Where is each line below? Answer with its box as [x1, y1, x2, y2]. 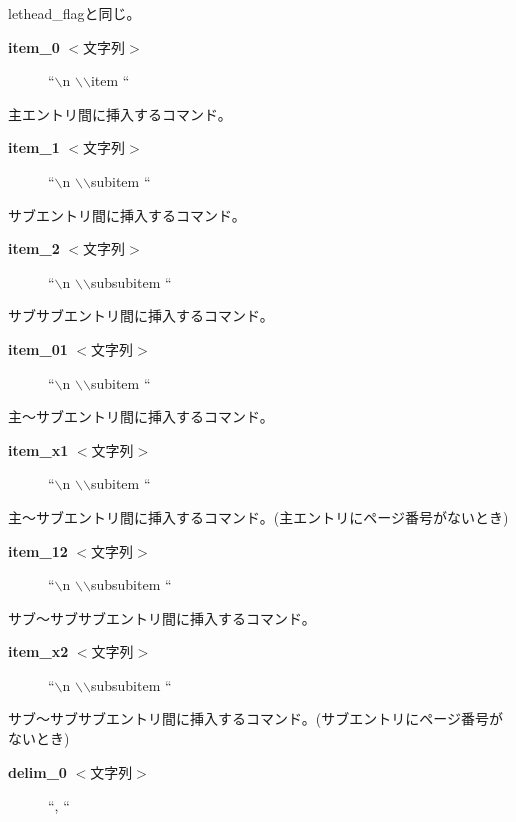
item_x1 [8, 439, 69, 460]
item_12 [8, 540, 68, 561]
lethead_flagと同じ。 [8, 3, 141, 23]
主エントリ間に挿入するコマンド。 [8, 103, 232, 124]
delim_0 [8, 761, 67, 782]
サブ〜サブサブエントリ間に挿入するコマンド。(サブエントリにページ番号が [8, 708, 503, 729]
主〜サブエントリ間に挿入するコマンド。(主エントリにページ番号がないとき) [8, 506, 509, 527]
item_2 [8, 238, 60, 259]
